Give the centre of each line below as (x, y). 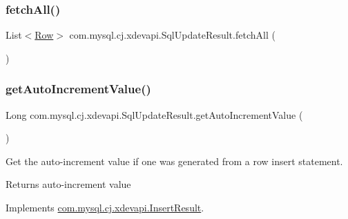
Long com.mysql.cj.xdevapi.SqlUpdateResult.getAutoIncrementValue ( (154, 114)
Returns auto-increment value (68, 184)
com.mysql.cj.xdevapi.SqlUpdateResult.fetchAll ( (172, 35)
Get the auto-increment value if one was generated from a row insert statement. (174, 161)
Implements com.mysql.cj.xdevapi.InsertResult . (105, 207)
